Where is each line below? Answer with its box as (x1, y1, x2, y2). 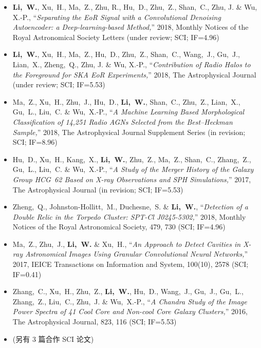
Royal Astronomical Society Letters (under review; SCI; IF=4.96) (12, 31, 219, 42)
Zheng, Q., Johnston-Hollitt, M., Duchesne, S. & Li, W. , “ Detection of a (12, 201, 248, 212)
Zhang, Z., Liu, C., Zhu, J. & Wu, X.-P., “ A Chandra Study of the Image (12, 296, 247, 306)
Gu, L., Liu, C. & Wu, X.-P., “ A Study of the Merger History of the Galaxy (12, 164, 254, 175)
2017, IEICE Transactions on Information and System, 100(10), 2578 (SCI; (12, 259, 249, 269)
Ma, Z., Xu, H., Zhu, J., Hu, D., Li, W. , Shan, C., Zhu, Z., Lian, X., (12, 96, 240, 107)
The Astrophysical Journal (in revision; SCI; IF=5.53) (12, 184, 183, 195)
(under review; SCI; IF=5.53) (12, 79, 105, 90)
